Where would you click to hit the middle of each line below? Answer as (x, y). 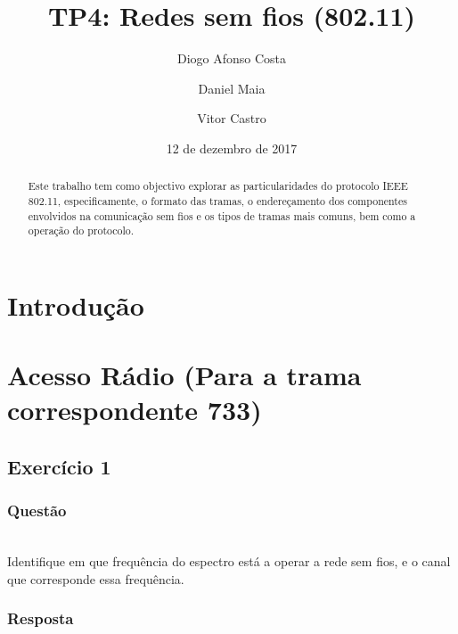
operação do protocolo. (81, 231)
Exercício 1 (59, 467)
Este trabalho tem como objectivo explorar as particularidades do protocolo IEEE (218, 186)
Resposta (41, 618)
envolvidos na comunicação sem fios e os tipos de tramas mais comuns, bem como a (222, 215)
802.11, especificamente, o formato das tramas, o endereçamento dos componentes (217, 200)
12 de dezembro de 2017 (232, 148)
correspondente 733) (135, 410)
